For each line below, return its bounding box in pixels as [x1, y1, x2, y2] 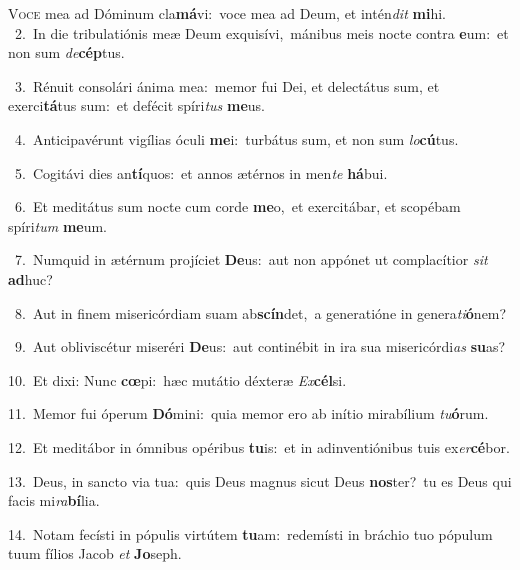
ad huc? [8, 268, 53, 289]
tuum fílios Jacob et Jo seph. [8, 543, 182, 564]
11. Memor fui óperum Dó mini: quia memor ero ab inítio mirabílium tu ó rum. [8, 403, 489, 424]
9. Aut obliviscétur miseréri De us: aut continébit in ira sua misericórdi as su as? [14, 336, 506, 357]
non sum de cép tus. [8, 42, 125, 63]
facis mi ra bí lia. [8, 490, 100, 511]
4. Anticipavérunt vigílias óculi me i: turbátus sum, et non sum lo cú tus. [14, 128, 459, 149]
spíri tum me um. [8, 215, 108, 236]
